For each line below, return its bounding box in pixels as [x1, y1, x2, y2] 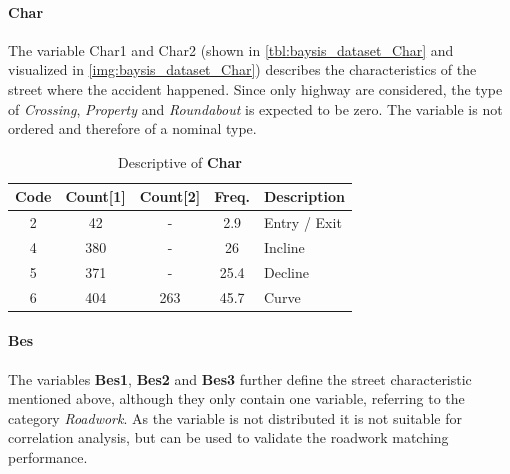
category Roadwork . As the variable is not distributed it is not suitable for [8, 407, 462, 428]
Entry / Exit [264, 212, 342, 233]
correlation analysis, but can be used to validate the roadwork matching [8, 427, 449, 448]
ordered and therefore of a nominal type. [8, 118, 257, 139]
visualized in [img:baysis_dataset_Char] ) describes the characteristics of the [8, 59, 477, 80]
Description [264, 186, 346, 207]
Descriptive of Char [117, 151, 243, 172]
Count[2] [139, 186, 201, 207]
